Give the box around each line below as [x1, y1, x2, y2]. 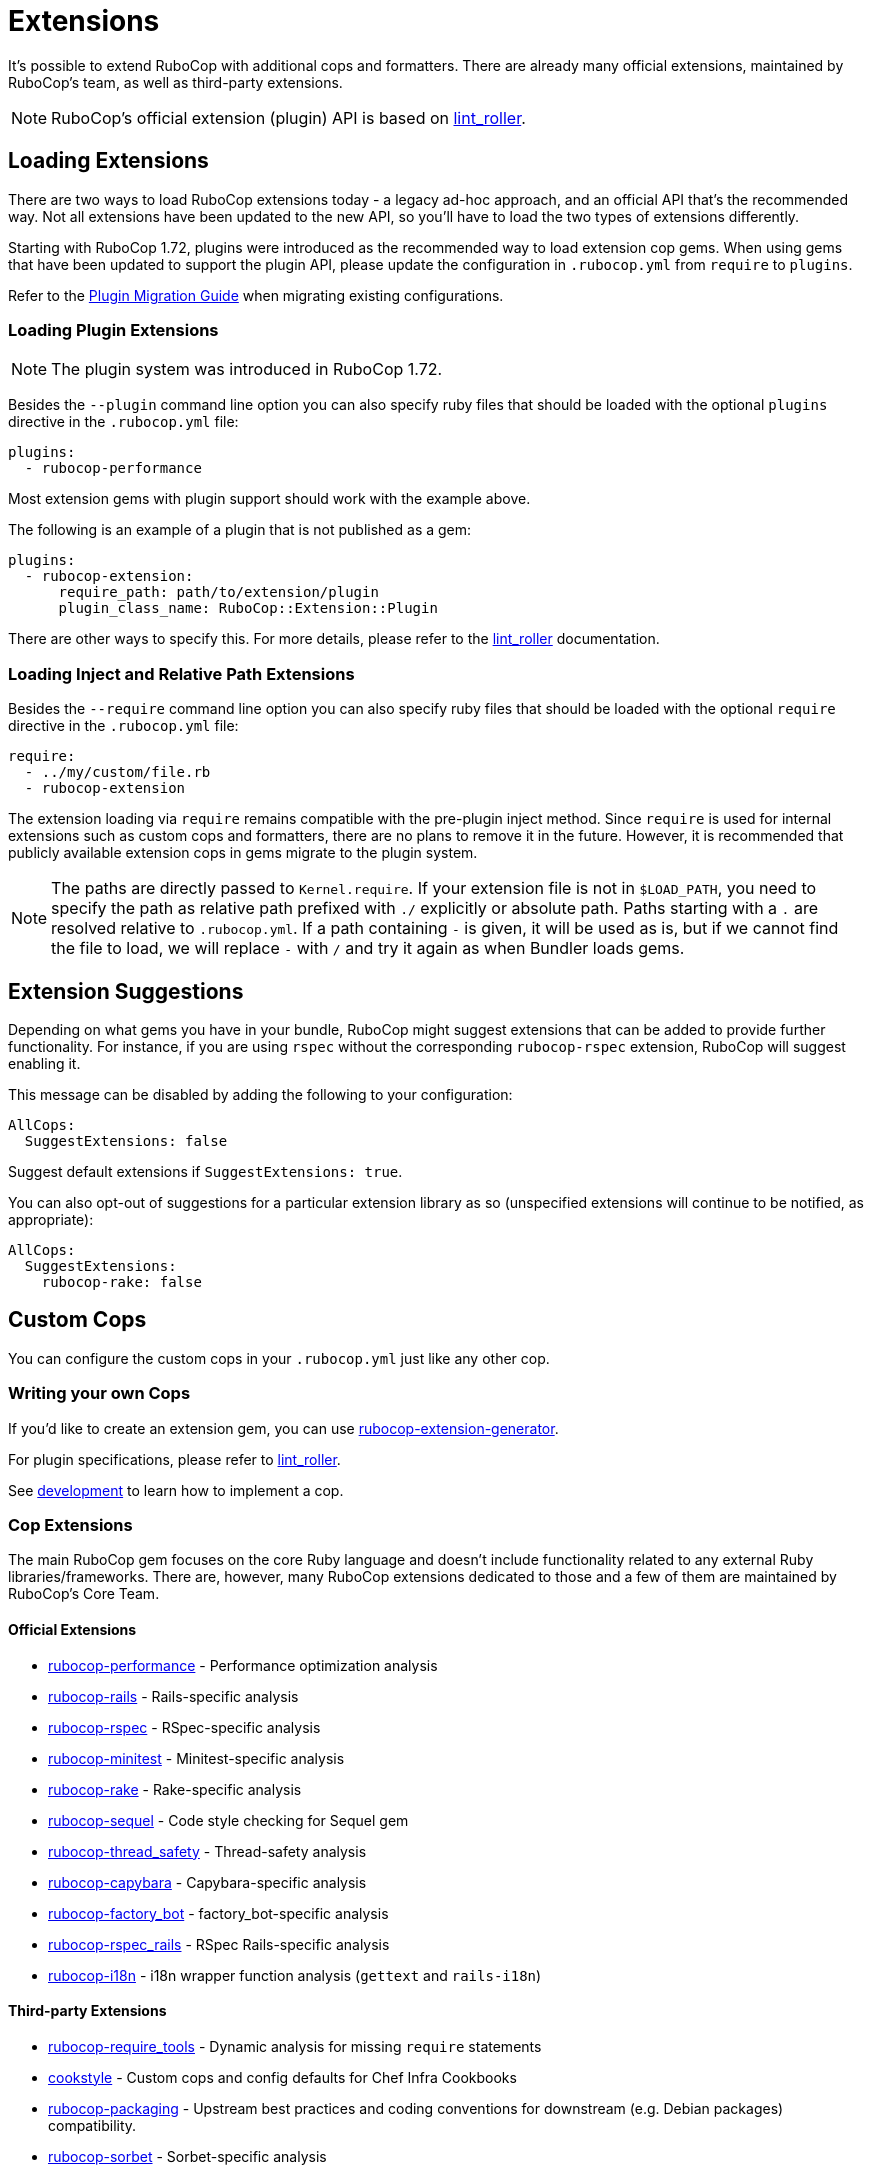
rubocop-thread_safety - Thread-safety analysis [48, 1842, 367, 1860]
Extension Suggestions [8, 978, 244, 1004]
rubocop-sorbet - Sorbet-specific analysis [48, 2147, 327, 2165]
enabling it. [8, 1054, 81, 1072]
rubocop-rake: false [41, 1273, 202, 1290]
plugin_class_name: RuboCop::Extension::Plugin [58, 600, 438, 617]
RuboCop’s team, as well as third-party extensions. [8, 73, 343, 91]
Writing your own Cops [8, 1383, 191, 1404]
